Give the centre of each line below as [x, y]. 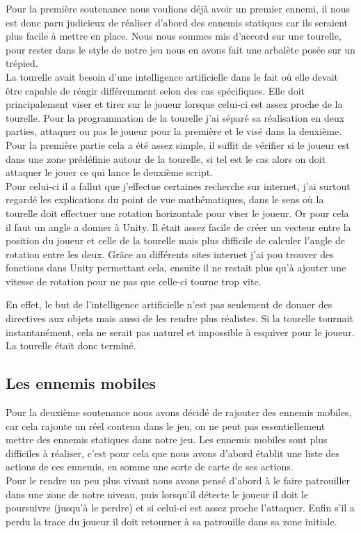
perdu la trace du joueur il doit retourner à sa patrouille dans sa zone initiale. [171, 521]
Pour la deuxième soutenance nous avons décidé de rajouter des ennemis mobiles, [179, 412]
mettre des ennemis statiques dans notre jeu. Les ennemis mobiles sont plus [167, 439]
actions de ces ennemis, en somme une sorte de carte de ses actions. [150, 467]
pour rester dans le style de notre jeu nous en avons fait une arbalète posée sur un [180, 49]
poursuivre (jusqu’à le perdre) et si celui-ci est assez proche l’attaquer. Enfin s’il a [180, 508]
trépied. [22, 63]
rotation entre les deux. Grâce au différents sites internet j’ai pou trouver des [170, 254]
